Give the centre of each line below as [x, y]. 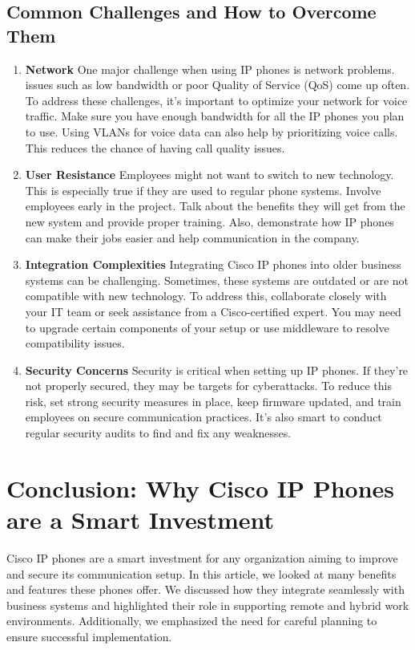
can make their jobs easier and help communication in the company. [192, 237]
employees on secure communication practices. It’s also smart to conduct [203, 417]
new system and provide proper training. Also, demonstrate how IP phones [210, 221]
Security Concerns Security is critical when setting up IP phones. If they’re [217, 370]
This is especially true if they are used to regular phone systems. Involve [203, 190]
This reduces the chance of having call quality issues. [155, 147]
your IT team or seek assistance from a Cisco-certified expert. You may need [213, 311]
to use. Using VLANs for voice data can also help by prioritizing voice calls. [212, 131]
